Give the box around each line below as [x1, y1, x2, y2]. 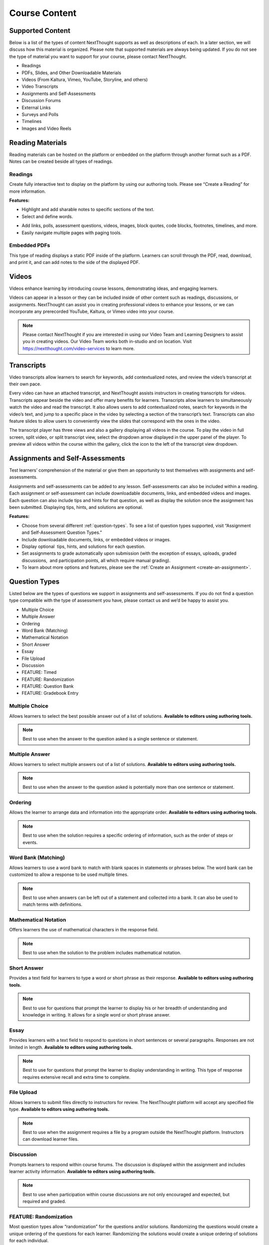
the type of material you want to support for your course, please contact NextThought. [9, 53, 187, 59]
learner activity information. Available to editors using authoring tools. [9, 1168, 156, 1174]
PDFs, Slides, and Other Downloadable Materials [21, 70, 122, 76]
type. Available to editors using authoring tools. [9, 1106, 110, 1113]
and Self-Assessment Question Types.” [21, 529, 102, 535]
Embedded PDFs [9, 242, 50, 249]
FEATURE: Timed [21, 669, 57, 675]
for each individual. [9, 1238, 49, 1244]
